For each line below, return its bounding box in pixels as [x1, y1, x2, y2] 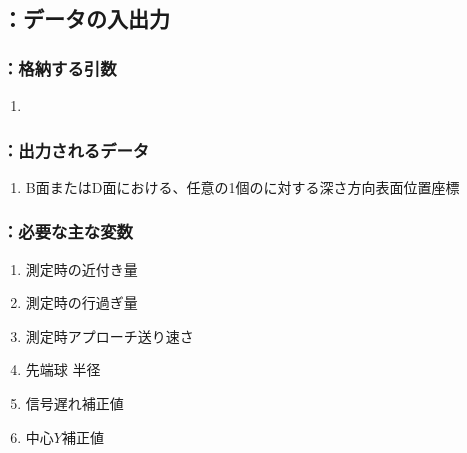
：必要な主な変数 [2, 219, 133, 244]
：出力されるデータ [2, 137, 150, 162]
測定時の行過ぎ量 [25, 292, 138, 313]
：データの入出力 [2, 3, 170, 34]
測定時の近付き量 [25, 258, 138, 279]
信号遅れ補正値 [25, 393, 124, 413]
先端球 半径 [25, 359, 101, 380]
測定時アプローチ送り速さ [25, 325, 194, 346]
